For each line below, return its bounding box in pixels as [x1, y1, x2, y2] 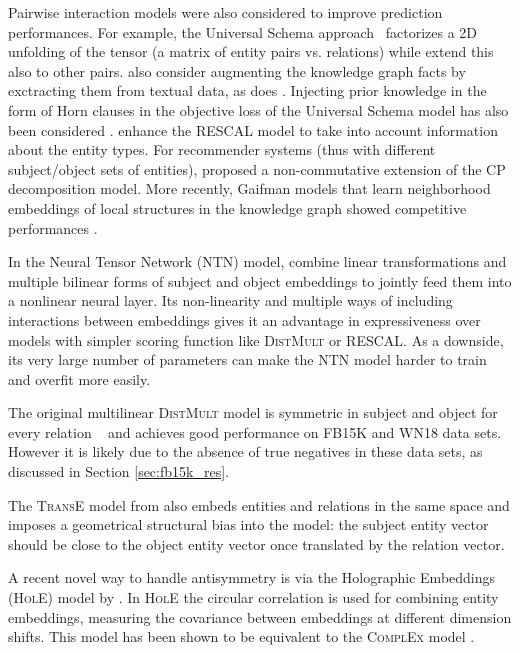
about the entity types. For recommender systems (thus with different [8, 139, 436, 160]
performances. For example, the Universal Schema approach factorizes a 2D [8, 21, 478, 42]
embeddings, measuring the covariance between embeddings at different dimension [8, 606, 512, 627]
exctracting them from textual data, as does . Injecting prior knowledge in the [8, 80, 487, 101]
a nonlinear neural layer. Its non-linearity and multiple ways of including [8, 290, 453, 311]
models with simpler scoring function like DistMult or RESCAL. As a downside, [8, 329, 504, 350]
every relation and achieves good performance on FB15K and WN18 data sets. [8, 421, 502, 442]
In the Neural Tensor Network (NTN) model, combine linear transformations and [8, 251, 507, 272]
